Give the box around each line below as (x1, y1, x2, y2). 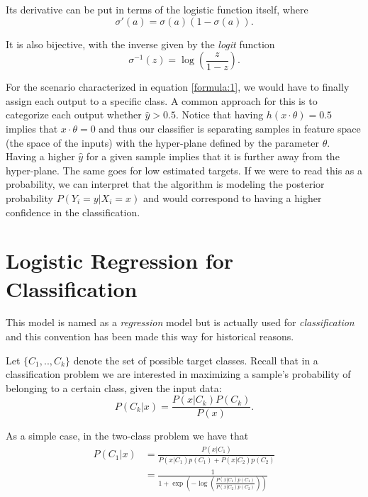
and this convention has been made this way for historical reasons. (6, 329, 294, 344)
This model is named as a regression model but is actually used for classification (6, 315, 355, 330)
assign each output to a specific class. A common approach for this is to (6, 93, 318, 108)
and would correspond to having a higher (143, 190, 322, 205)
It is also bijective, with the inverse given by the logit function (6, 36, 275, 51)
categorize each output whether (6, 107, 142, 122)
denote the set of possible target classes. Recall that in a (73, 352, 318, 367)
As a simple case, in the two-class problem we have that (6, 428, 249, 443)
